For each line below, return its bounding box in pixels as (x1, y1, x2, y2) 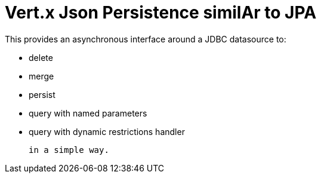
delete (29, 52, 53, 63)
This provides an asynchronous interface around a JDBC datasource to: (5, 33, 286, 44)
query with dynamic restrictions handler (29, 126, 185, 137)
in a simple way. (29, 145, 109, 155)
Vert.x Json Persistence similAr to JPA (5, 2, 317, 23)
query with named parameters (29, 108, 147, 118)
